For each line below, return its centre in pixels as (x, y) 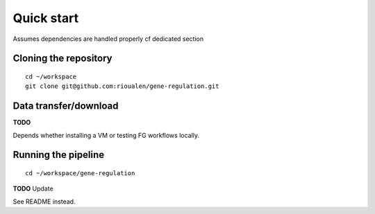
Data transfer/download (66, 106)
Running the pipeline (58, 155)
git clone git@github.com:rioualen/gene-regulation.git (122, 86)
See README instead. (44, 202)
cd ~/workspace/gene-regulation (80, 173)
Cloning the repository (62, 59)
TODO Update (33, 189)
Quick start (46, 18)
